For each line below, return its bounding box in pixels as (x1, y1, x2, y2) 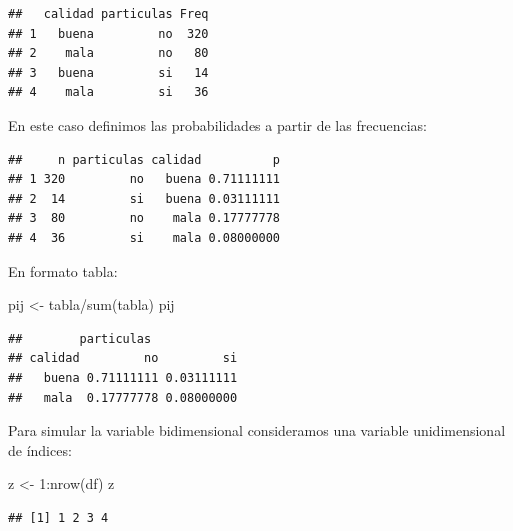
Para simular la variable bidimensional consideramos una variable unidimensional (8, 420, 506, 441)
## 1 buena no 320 (8, 26, 209, 41)
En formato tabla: (8, 260, 118, 281)
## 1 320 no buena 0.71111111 (8, 172, 281, 187)
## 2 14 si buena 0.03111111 (8, 191, 281, 206)
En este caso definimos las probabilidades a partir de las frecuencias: (8, 114, 427, 135)
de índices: (8, 439, 72, 460)
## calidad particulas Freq (8, 7, 209, 21)
